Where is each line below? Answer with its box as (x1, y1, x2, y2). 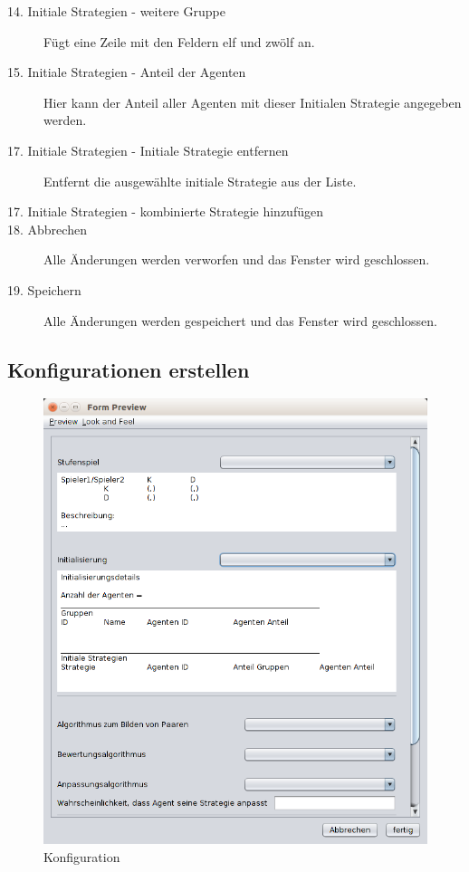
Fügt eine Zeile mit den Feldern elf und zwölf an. (43, 32, 315, 51)
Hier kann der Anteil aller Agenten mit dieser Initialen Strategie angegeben (43, 92, 462, 111)
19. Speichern (7, 280, 81, 299)
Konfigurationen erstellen (7, 355, 250, 383)
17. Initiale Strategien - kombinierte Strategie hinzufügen (7, 202, 323, 221)
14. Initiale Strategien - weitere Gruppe (7, 2, 225, 20)
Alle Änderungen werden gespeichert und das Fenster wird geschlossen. (43, 311, 437, 330)
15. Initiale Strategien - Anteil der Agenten (7, 62, 246, 81)
